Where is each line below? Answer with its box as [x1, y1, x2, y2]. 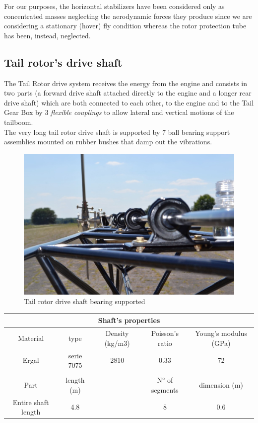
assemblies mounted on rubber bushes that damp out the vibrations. [4, 136, 212, 147]
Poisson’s [151, 328, 179, 338]
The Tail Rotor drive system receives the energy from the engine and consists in [4, 78, 248, 88]
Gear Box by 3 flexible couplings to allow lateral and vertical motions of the [4, 107, 234, 117]
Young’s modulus [195, 328, 247, 338]
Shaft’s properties [98, 315, 160, 325]
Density [105, 328, 129, 338]
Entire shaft [12, 397, 49, 407]
